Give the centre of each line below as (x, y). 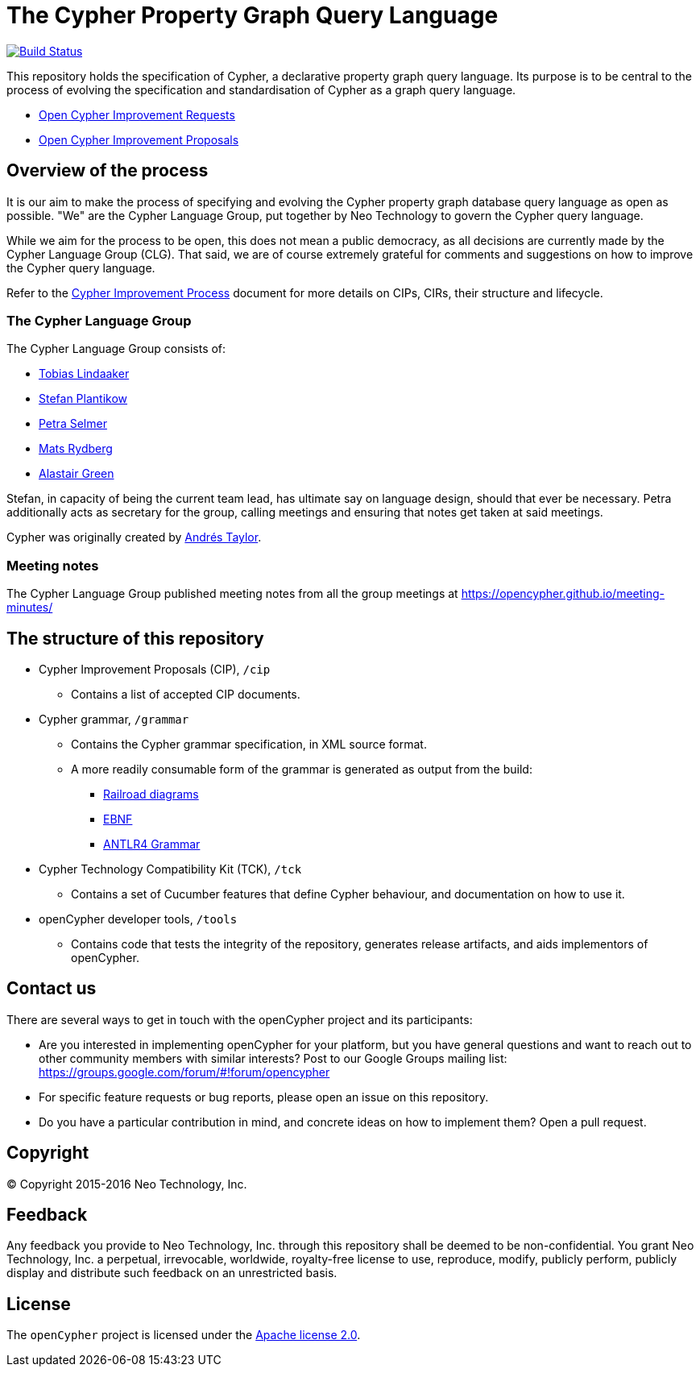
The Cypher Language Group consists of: (116, 349)
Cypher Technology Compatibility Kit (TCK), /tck (170, 869)
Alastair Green (77, 474)
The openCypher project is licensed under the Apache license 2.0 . (184, 1335)
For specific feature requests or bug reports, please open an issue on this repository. (264, 1097)
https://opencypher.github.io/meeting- (563, 594)
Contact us (52, 989)
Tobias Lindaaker (84, 374)
